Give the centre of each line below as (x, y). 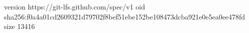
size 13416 (20, 26)
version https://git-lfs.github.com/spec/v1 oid (75, 6)
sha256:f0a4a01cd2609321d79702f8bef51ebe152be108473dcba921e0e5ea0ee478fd (125, 16)
